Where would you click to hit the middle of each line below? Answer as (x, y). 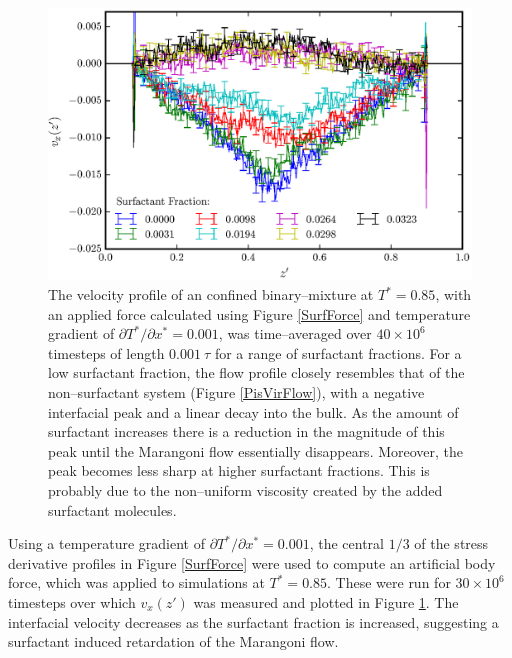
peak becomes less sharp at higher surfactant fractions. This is (239, 470)
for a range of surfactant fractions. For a (338, 352)
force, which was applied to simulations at (136, 582)
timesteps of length (106, 352)
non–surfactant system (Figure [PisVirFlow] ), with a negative (236, 392)
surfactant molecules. (112, 509)
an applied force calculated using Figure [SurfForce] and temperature (259, 313)
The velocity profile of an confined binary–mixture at (211, 294)
